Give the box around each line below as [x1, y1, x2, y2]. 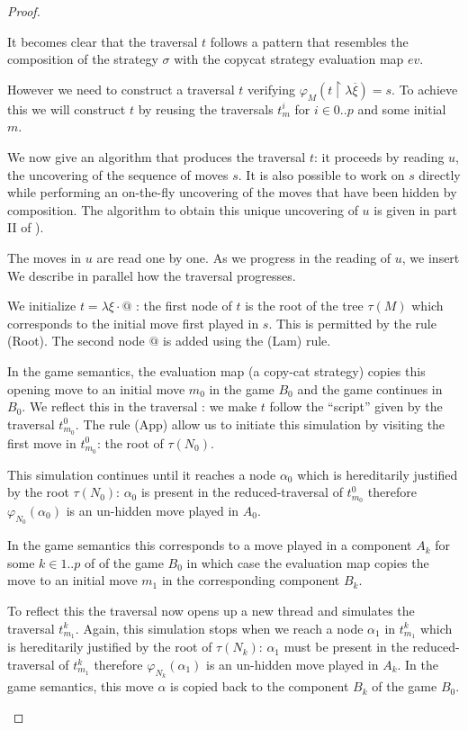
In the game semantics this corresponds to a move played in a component [7, 536, 412, 554]
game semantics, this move [7, 677, 154, 696]
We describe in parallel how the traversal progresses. [7, 266, 296, 284]
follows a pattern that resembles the [210, 32, 409, 50]
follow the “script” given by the [269, 397, 443, 416]
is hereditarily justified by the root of [7, 637, 212, 656]
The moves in [7, 248, 82, 267]
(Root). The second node [7, 331, 145, 350]
